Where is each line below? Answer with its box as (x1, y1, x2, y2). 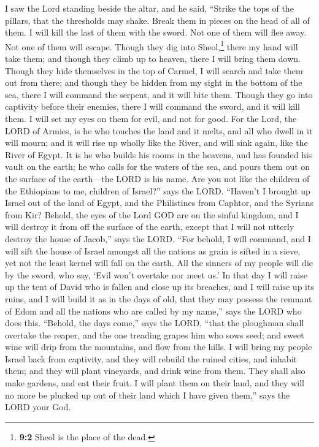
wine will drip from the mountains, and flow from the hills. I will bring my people (5, 340, 312, 353)
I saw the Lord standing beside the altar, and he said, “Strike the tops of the (5, 2, 294, 14)
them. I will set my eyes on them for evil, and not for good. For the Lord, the (5, 112, 297, 124)
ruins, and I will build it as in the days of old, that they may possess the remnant (5, 292, 312, 305)
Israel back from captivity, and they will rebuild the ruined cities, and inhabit (5, 352, 297, 365)
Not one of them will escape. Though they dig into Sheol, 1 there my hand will (5, 38, 298, 53)
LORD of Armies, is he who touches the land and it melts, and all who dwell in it (5, 124, 313, 137)
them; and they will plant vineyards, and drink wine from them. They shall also (5, 364, 306, 377)
